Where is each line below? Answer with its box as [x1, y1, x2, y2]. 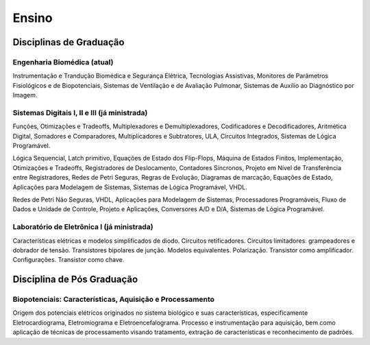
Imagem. [12, 91, 38, 99]
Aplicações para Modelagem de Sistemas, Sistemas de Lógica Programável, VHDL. [12, 182, 247, 191]
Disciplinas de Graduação [12, 36, 125, 48]
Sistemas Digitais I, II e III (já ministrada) [12, 108, 148, 117]
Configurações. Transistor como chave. [12, 256, 125, 264]
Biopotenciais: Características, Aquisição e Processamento [12, 295, 215, 305]
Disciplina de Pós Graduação [12, 274, 138, 285]
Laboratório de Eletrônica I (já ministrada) [12, 222, 153, 232]
